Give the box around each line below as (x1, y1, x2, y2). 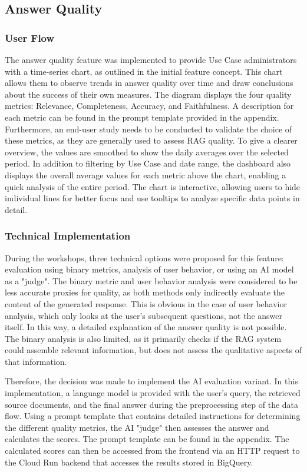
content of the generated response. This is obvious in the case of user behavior (5, 297, 287, 310)
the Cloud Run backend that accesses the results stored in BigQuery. (5, 456, 253, 468)
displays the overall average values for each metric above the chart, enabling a (5, 168, 286, 181)
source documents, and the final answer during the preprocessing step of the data (5, 398, 299, 410)
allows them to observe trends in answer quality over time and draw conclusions (5, 77, 293, 89)
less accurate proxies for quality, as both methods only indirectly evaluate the (5, 286, 285, 298)
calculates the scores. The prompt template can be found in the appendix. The (5, 433, 289, 445)
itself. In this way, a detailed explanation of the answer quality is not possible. (5, 321, 287, 333)
